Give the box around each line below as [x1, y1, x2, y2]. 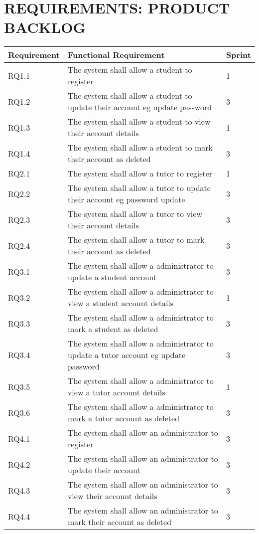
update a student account [67, 271, 157, 283]
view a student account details [67, 297, 174, 309]
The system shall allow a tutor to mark [67, 234, 205, 246]
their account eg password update [67, 193, 185, 205]
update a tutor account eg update [67, 349, 185, 361]
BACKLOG [4, 17, 86, 37]
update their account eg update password [67, 101, 212, 113]
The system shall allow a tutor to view [67, 208, 202, 220]
